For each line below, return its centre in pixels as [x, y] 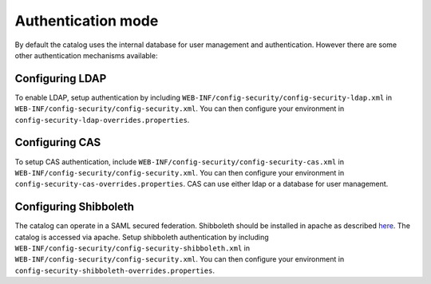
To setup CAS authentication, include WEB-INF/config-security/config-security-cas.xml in [180, 162]
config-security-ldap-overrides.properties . [102, 120]
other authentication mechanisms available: [86, 55]
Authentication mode [87, 21]
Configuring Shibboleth [75, 207]
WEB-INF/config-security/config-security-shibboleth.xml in [132, 248]
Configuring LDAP [61, 79]
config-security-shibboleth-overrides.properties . [115, 270]
